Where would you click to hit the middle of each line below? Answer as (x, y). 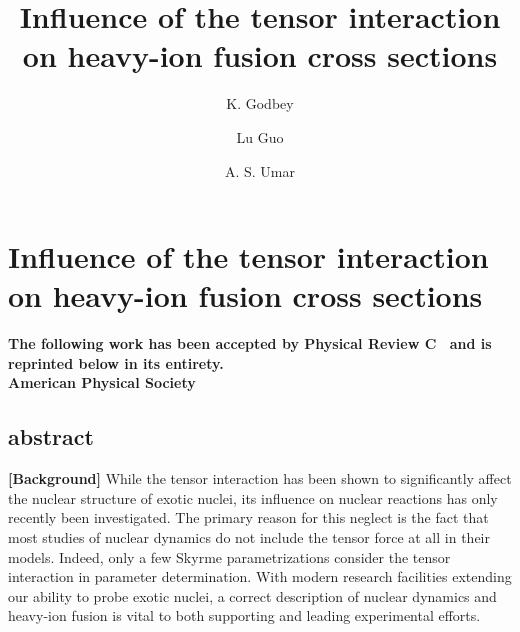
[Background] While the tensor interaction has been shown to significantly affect (260, 478)
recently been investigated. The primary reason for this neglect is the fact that (248, 517)
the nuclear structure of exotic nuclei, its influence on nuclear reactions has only (253, 497)
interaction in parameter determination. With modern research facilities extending (260, 576)
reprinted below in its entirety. (116, 362)
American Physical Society (102, 382)
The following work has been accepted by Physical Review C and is (250, 343)
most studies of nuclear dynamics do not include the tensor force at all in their (249, 536)
